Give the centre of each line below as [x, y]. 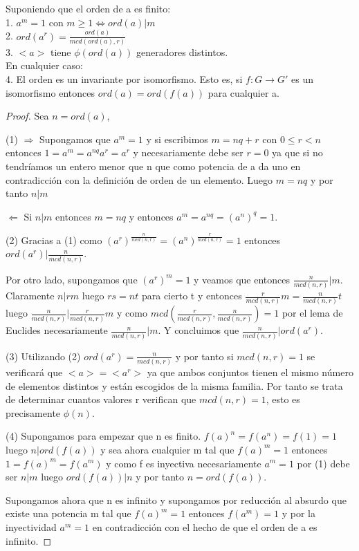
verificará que [34, 372]
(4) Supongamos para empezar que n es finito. [103, 436]
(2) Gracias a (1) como [54, 240]
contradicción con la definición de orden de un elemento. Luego [139, 179]
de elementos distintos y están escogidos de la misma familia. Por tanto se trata [174, 385]
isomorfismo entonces [50, 92]
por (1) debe [323, 463]
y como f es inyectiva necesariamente [184, 463]
